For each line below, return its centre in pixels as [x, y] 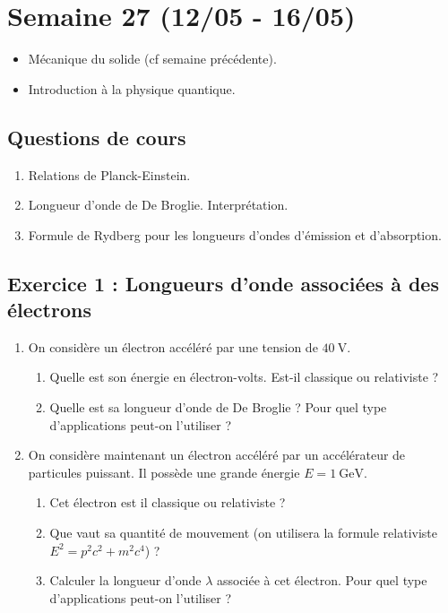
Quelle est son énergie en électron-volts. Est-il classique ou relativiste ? [244, 377]
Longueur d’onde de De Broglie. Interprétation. [158, 205]
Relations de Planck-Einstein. [109, 174]
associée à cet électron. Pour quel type [322, 580]
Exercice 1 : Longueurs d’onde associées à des [223, 283]
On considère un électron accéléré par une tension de [173, 346]
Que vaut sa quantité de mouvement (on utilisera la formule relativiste [243, 533]
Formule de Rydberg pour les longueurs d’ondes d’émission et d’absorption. [235, 234]
